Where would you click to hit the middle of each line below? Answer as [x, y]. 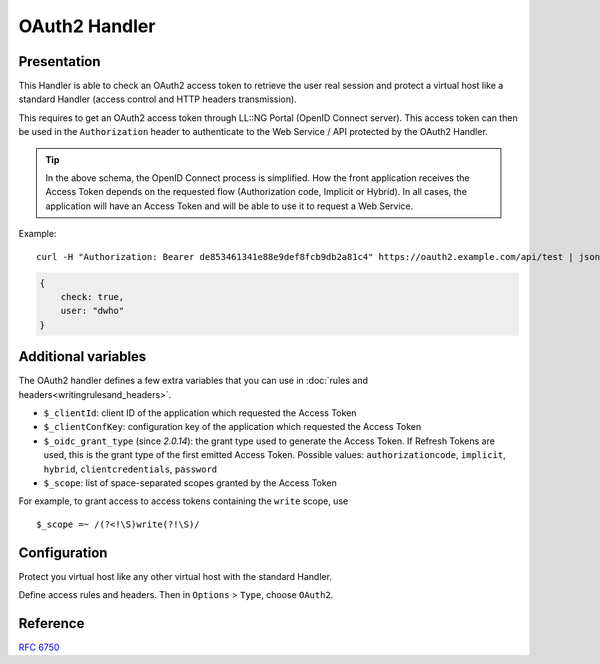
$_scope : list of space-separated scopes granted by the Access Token [190, 482]
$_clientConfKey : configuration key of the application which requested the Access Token [232, 427]
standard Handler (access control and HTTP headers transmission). [157, 99]
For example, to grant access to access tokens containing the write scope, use [183, 501]
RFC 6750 [39, 647]
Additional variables [82, 356]
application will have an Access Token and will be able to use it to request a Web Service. [229, 206]
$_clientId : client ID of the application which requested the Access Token [200, 413]
